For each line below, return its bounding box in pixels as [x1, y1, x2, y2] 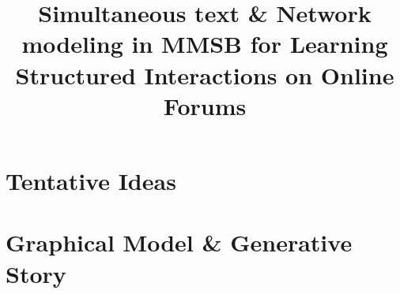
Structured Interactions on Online [15, 58, 394, 91]
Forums [163, 89, 247, 121]
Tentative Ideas [6, 164, 176, 196]
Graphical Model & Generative [6, 226, 353, 259]
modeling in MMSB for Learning [21, 28, 388, 60]
